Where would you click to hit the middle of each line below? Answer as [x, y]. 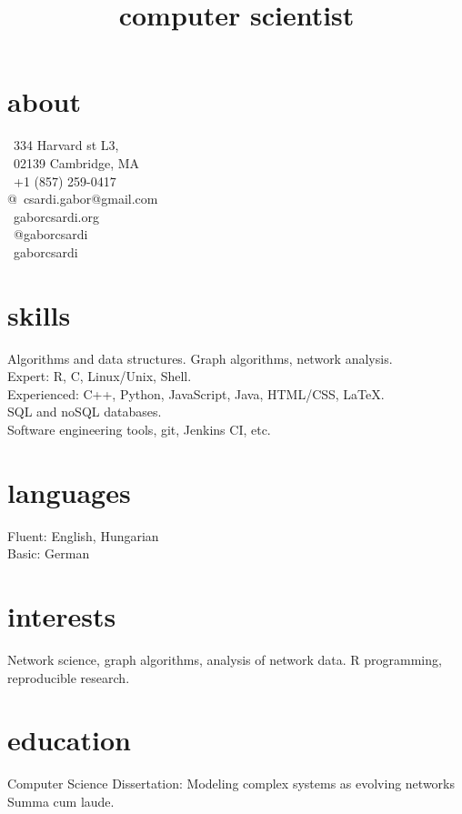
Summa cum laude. [61, 801]
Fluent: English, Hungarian [83, 535]
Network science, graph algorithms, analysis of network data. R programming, [225, 659]
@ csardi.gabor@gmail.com [83, 199]
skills [39, 314]
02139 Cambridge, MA [76, 162]
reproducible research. [69, 677]
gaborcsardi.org [56, 216]
